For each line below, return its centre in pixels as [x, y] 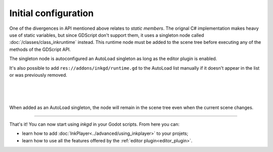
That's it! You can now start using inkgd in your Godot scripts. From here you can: [94, 124]
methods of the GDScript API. [40, 49]
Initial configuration [52, 13]
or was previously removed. [38, 75]
